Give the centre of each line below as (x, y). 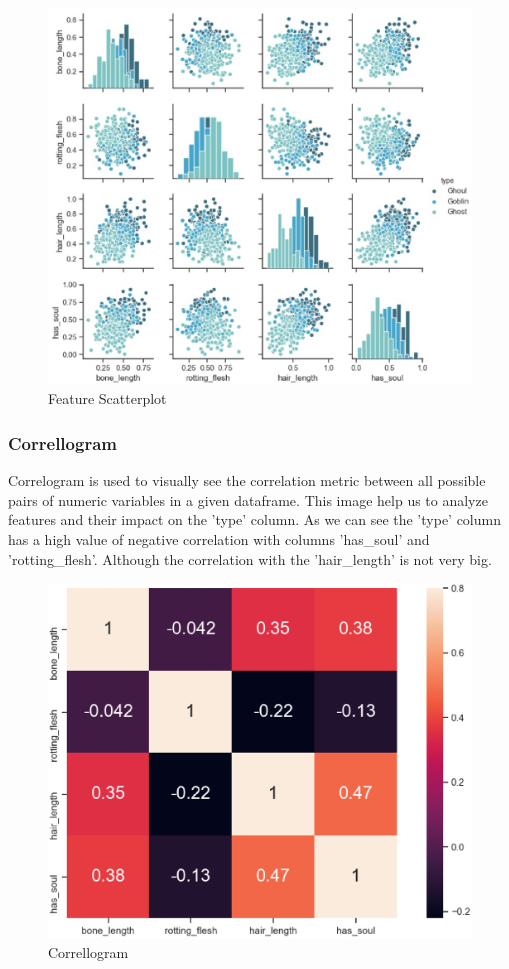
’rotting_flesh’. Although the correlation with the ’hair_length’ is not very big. (250, 558)
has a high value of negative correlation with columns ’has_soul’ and (219, 538)
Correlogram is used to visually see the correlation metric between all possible (247, 480)
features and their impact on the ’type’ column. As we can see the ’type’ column (254, 519)
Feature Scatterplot (107, 398)
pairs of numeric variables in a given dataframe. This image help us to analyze (248, 499)
